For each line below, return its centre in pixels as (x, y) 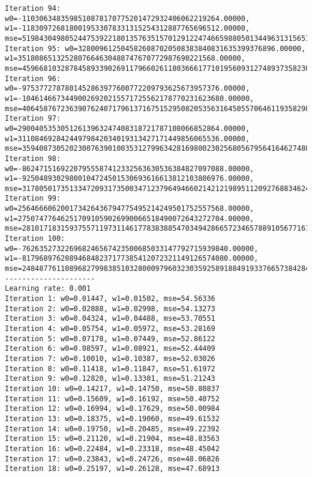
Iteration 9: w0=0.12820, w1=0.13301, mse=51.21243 (110, 379)
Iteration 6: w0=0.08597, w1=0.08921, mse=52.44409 (110, 349)
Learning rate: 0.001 (48, 289)
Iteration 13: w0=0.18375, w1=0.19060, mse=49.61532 (112, 418)
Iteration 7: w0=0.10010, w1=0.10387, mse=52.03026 (110, 358)
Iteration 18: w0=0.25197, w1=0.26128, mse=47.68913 (112, 469)
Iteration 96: (33, 78)
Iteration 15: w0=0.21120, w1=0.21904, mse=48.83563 (112, 439)
